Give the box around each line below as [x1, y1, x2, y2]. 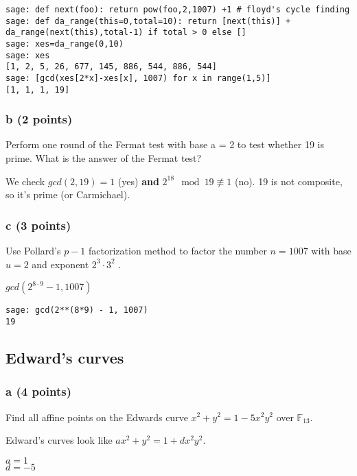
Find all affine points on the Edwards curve [5, 409, 188, 424]
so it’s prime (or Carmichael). [5, 187, 130, 202]
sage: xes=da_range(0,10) [5, 38, 124, 49]
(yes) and [117, 174, 159, 188]
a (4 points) [5, 383, 71, 400]
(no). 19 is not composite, [234, 174, 343, 188]
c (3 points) [5, 216, 71, 233]
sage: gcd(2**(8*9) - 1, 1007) [5, 305, 148, 316]
